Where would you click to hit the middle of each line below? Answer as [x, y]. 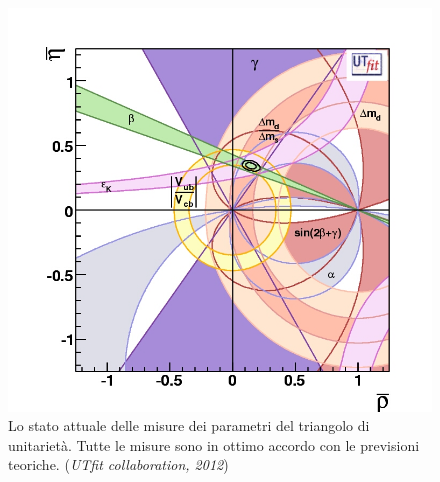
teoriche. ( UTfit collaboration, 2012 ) [118, 464]
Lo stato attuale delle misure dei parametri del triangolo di [189, 425]
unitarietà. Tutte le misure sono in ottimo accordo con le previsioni [214, 444]
